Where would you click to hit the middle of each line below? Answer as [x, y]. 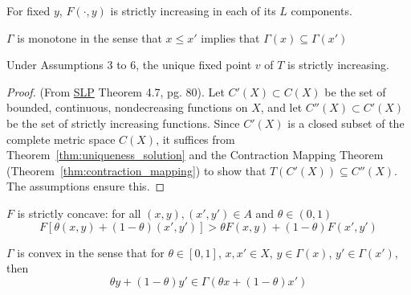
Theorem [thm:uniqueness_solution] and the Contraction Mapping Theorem [195, 155]
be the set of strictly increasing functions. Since [123, 123]
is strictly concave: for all [79, 213]
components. [321, 10]
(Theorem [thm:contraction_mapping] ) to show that [136, 170]
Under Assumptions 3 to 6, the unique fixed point [129, 65]
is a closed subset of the [346, 123]
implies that [230, 37]
